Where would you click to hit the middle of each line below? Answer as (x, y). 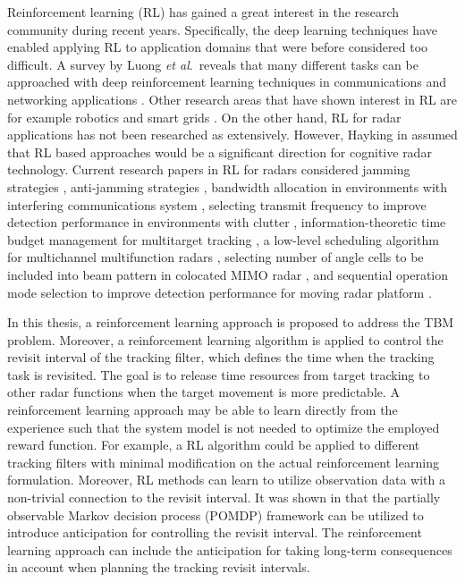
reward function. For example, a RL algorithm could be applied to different (214, 445)
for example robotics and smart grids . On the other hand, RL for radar (204, 117)
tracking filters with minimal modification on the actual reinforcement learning (223, 462)
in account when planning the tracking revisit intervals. (159, 567)
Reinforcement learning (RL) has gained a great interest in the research (203, 12)
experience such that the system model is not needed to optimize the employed (224, 427)
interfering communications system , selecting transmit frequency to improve (217, 204)
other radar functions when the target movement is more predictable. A (204, 392)
